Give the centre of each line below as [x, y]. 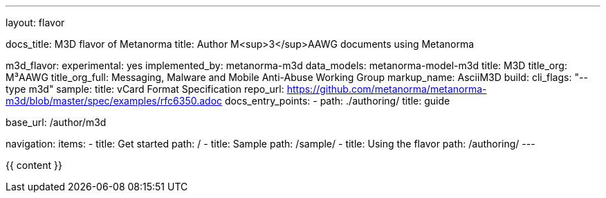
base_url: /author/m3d [56, 122]
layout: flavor [35, 22]
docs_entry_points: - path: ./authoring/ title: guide [337, 101]
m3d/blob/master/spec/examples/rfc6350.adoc [114, 101]
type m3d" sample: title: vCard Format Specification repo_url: [145, 89]
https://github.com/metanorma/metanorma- [387, 89]
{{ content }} [34, 165]
